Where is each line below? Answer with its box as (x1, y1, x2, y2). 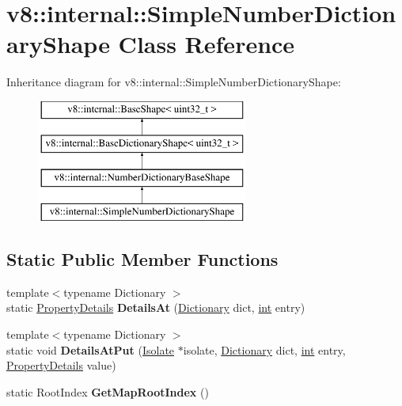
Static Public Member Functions (6, 247, 279, 271)
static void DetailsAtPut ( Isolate (6, 341, 175, 358)
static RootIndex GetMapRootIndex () (6, 383, 209, 400)
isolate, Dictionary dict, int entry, (183, 341, 346, 358)
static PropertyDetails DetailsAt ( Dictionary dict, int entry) (6, 299, 305, 316)
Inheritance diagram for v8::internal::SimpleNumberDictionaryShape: (6, 74, 341, 90)
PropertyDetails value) (6, 357, 116, 374)
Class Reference (118, 28, 295, 60)
